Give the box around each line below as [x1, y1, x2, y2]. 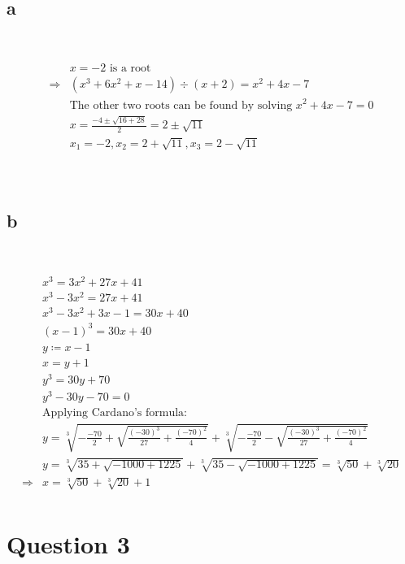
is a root [109, 63, 151, 75]
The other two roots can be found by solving [69, 99, 293, 111]
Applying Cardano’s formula [42, 407, 185, 419]
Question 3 [7, 527, 130, 561]
